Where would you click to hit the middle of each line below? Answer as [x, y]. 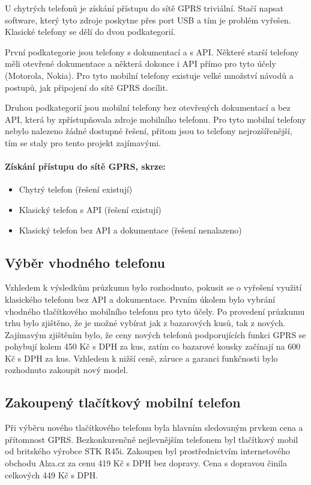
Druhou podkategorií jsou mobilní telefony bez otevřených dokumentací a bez [148, 107]
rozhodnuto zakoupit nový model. [67, 370]
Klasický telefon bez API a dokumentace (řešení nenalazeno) [130, 230]
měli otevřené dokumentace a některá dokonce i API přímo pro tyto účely [140, 63]
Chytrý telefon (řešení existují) [76, 189]
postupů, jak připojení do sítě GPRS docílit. [86, 87]
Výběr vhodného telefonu [85, 262]
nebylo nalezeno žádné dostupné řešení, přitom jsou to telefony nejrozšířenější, [149, 131]
